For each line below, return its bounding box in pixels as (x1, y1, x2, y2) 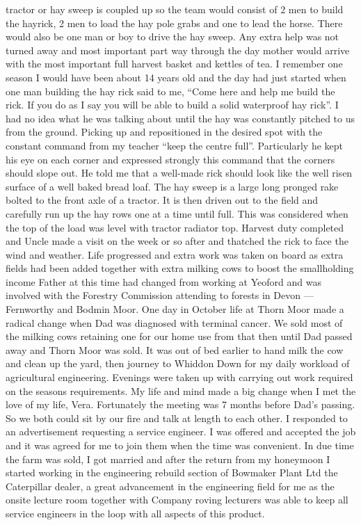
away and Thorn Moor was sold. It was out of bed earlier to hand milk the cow (6, 342, 344, 357)
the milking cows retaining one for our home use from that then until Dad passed (6, 329, 353, 344)
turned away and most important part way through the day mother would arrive (6, 42, 350, 57)
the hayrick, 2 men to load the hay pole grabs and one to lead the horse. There (6, 15, 343, 30)
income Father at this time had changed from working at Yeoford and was (6, 274, 321, 289)
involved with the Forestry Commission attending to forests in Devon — (6, 288, 314, 302)
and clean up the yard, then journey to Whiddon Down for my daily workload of (6, 356, 350, 371)
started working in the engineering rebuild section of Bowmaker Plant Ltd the (6, 465, 338, 480)
